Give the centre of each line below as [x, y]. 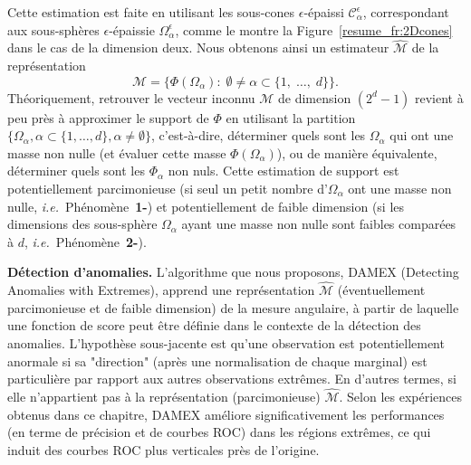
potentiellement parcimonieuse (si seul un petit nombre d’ [168, 188]
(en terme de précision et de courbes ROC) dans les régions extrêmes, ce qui [219, 432]
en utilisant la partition [291, 117]
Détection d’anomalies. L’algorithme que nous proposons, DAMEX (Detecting [233, 272]
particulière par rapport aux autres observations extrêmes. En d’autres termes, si [232, 379]
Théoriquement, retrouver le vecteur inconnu [131, 97]
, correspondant [406, 12]
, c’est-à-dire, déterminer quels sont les [259, 135]
